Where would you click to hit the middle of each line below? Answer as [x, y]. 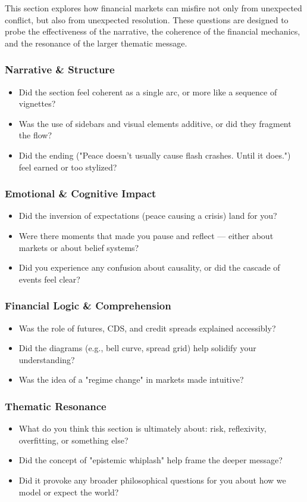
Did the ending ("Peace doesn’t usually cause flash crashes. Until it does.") [155, 155]
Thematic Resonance [56, 406]
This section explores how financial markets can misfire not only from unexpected [153, 8]
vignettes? [37, 103]
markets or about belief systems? [79, 247]
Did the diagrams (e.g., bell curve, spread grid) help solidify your [137, 348]
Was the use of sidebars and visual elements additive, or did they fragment [155, 123]
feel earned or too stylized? [68, 167]
